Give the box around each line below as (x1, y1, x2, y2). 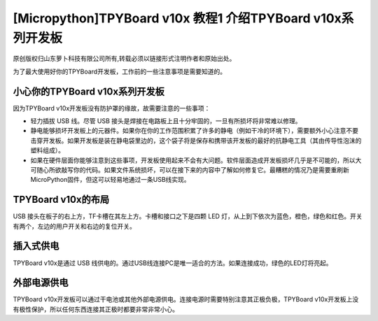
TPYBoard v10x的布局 (13, 194, 110, 206)
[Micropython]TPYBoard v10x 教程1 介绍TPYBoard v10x (13, 10, 342, 26)
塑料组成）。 (30, 146, 64, 155)
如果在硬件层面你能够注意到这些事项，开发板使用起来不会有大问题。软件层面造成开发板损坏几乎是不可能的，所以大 (30, 156, 362, 164)
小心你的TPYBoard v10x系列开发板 (13, 85, 164, 97)
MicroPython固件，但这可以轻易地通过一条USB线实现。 (30, 176, 190, 184)
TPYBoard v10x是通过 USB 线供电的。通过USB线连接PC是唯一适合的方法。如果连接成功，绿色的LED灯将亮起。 (13, 259, 332, 267)
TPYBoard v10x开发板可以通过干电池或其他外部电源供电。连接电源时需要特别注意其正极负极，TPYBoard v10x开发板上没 (13, 295, 359, 304)
